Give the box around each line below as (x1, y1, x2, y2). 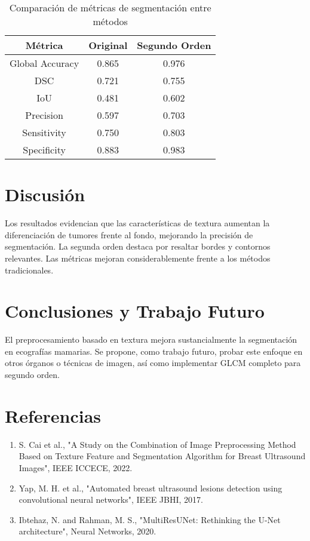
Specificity (23, 143, 66, 156)
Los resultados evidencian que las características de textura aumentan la (5, 217, 270, 229)
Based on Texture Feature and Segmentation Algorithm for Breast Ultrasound (19, 450, 306, 462)
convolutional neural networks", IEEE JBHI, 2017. (19, 493, 203, 506)
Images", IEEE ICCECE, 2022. (19, 461, 133, 474)
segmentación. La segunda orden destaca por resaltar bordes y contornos (5, 240, 271, 253)
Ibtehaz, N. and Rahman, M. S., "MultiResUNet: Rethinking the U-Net (19, 513, 281, 525)
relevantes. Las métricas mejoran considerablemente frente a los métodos (5, 251, 271, 264)
